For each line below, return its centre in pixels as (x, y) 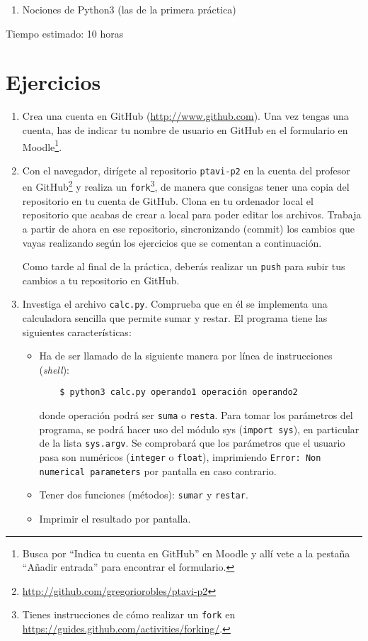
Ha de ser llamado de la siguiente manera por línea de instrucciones (186, 356)
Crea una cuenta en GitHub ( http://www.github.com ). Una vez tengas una (185, 116)
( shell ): (54, 369)
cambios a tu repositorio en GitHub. (101, 280)
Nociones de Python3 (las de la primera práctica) (129, 9)
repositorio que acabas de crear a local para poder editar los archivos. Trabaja (192, 214)
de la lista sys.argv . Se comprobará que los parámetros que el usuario (192, 443)
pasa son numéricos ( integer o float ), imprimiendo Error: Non (180, 457)
